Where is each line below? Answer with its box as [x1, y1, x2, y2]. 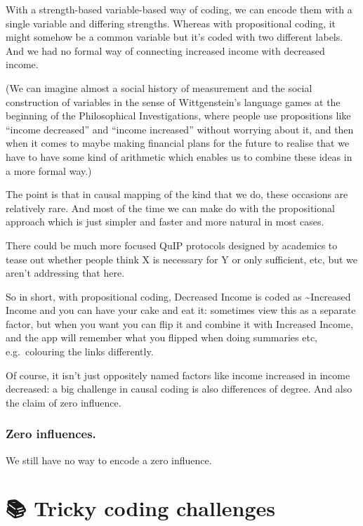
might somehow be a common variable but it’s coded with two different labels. [6, 29, 343, 44]
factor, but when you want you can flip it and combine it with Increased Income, [6, 316, 353, 331]
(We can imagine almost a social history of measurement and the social [6, 80, 312, 95]
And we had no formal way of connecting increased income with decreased [6, 43, 325, 58]
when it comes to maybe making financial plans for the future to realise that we [6, 136, 350, 150]
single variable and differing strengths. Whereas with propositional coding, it [6, 15, 336, 30]
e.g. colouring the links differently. [6, 344, 154, 359]
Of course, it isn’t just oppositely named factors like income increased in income [6, 367, 350, 382]
